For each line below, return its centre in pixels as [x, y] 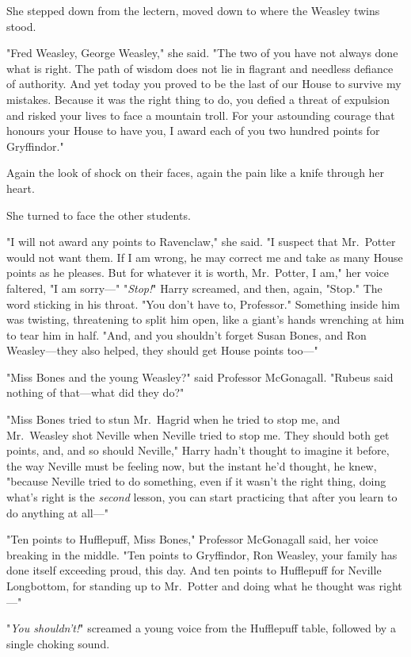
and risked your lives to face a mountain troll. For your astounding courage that [201, 115]
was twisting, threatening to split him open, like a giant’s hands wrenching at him [205, 319]
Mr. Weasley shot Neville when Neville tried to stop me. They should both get [198, 434]
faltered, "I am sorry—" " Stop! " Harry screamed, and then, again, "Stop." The [194, 288]
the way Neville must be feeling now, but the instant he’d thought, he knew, [192, 465]
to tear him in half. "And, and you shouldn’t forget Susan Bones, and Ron [186, 334]
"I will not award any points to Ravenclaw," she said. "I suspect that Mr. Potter [201, 242]
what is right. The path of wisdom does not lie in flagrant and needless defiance [200, 68]
